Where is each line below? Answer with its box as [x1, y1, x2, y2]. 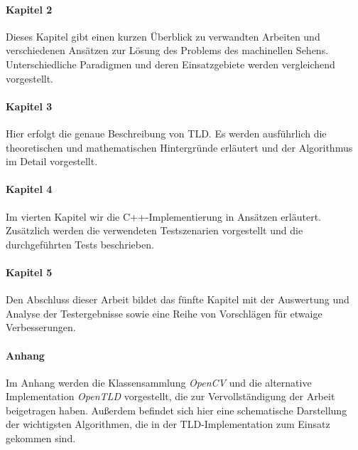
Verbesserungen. [6, 320, 76, 335]
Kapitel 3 [6, 98, 53, 113]
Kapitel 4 [6, 182, 53, 197]
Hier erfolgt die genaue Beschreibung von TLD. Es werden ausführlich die [6, 125, 327, 140]
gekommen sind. [6, 431, 76, 446]
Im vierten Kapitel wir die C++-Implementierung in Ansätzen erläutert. [6, 209, 321, 224]
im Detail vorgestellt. [6, 154, 98, 169]
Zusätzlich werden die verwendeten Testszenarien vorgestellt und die [6, 223, 303, 238]
